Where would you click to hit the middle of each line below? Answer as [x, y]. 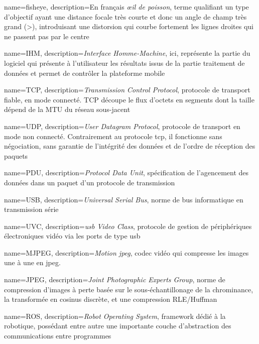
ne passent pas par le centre [47, 36]
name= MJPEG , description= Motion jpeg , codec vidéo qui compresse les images [126, 252]
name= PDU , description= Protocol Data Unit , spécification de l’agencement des [126, 173]
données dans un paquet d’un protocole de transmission [90, 182]
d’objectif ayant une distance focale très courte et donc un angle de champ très [125, 16]
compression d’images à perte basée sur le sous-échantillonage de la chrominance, [129, 289]
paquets [16, 155]
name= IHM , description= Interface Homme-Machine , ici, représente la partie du [127, 53]
